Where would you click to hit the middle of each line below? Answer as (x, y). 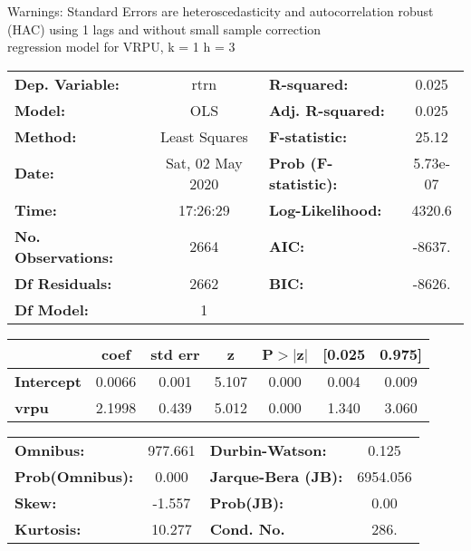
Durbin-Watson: (268, 449)
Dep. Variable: (67, 83)
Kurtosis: (48, 528)
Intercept (48, 381)
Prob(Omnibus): (74, 476)
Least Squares (204, 136)
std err (175, 353)
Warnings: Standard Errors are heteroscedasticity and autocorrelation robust (221, 11)
